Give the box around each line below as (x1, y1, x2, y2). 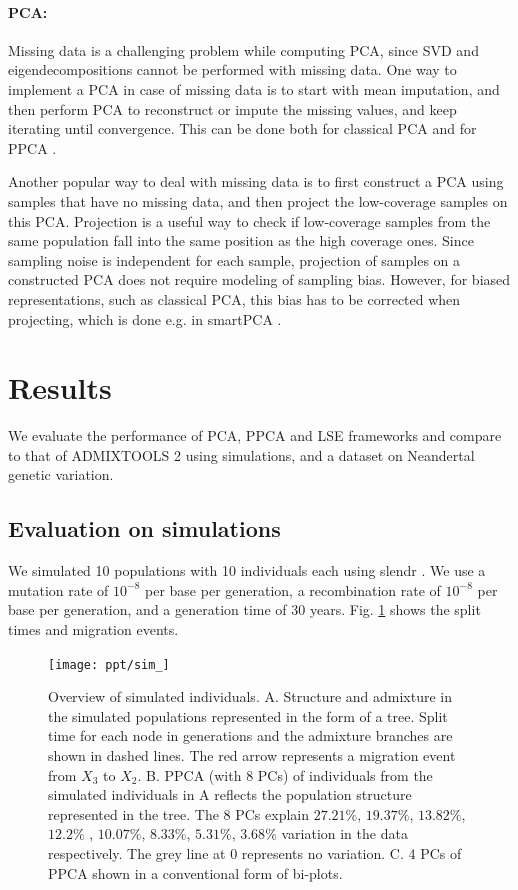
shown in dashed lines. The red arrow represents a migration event (48, 745, 456, 766)
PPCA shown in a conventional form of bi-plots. (48, 862, 343, 883)
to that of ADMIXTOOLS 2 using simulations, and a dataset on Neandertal (8, 444, 475, 465)
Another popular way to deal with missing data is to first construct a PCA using (8, 171, 504, 192)
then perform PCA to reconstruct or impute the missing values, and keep (8, 98, 457, 119)
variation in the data (281, 823, 408, 844)
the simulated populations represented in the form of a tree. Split (48, 705, 448, 726)
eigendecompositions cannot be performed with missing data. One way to (8, 59, 457, 80)
